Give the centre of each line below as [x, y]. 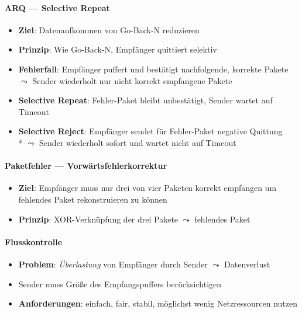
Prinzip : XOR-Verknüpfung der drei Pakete [98, 219]
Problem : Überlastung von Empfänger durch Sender [113, 264]
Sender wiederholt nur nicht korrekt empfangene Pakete [132, 80]
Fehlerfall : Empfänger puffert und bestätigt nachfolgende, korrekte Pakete [153, 69]
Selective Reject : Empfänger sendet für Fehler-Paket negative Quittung [150, 131]
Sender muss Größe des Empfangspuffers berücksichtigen [120, 284]
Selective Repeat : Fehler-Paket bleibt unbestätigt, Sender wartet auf [145, 100]
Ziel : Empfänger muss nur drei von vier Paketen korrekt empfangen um [147, 188]
